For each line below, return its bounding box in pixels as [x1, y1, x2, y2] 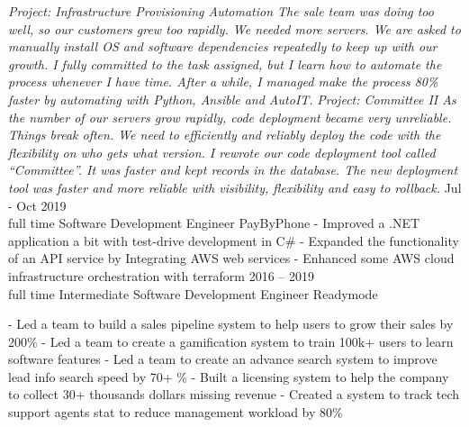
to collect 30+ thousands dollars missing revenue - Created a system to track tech [8, 385, 460, 404]
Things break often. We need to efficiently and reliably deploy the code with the [8, 125, 441, 144]
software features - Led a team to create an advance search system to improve [8, 350, 437, 368]
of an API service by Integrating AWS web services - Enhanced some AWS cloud [8, 249, 455, 268]
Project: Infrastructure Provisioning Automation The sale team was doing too [8, 2, 434, 20]
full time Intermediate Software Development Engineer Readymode [8, 284, 378, 303]
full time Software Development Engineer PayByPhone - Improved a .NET [8, 213, 420, 232]
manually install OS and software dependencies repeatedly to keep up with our [8, 37, 437, 56]
